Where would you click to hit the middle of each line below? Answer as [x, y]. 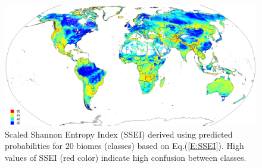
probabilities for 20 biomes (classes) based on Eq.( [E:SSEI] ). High [124, 146]
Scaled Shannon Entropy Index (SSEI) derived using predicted [119, 134]
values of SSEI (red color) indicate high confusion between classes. [126, 158]
